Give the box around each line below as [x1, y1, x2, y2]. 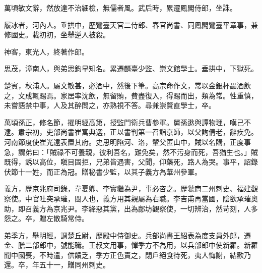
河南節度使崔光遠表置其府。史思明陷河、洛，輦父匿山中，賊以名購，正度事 [4, 136, 251, 147]
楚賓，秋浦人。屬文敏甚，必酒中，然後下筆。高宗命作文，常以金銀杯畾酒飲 [4, 80, 251, 90]
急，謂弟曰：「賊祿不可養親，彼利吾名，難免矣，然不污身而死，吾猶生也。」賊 [4, 146, 258, 157]
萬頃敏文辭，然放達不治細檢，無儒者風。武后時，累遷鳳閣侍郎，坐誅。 [4, 3, 237, 13]
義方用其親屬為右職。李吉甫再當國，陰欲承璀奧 [102, 193, 258, 203]
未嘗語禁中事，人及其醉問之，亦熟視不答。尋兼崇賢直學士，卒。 [4, 100, 216, 111]
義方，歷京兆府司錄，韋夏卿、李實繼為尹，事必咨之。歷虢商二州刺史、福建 [4, 183, 251, 194]
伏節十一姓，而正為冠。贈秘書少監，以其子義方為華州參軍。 [4, 166, 202, 177]
